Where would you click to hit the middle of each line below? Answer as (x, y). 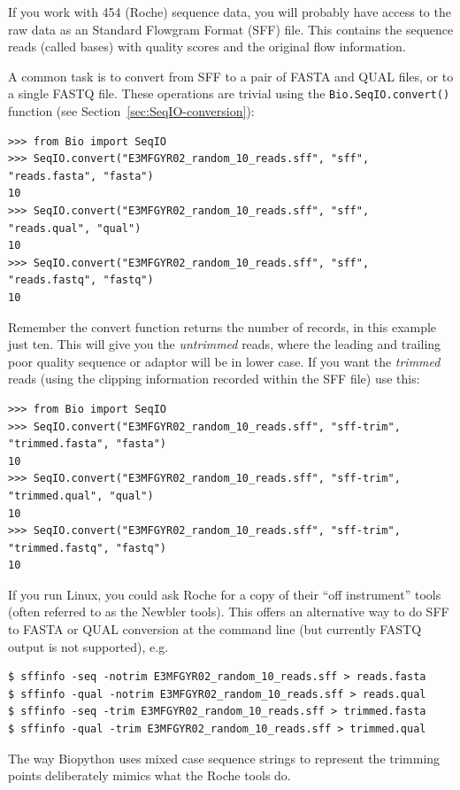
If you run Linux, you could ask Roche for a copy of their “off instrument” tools (225, 594)
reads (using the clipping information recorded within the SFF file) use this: (214, 379)
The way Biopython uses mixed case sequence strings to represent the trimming (224, 758)
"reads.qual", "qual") (75, 228)
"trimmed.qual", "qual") (81, 496)
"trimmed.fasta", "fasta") (87, 444)
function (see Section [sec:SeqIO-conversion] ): (131, 111)
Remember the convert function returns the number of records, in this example (222, 326)
